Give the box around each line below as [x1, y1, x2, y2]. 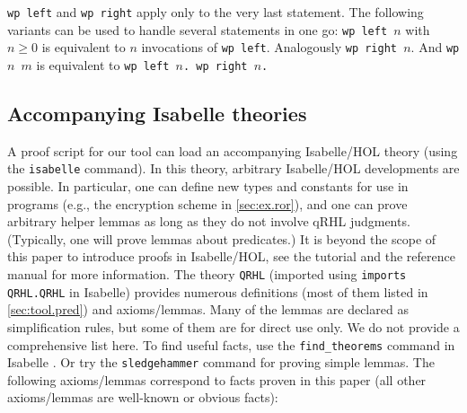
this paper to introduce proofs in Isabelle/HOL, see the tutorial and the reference [7, 247, 455, 266]
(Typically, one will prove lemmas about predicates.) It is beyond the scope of [7, 229, 436, 248]
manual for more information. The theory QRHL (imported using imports [7, 265, 407, 284]
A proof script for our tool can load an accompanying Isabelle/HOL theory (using [7, 141, 458, 160]
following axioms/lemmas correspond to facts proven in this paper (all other [7, 370, 427, 389]
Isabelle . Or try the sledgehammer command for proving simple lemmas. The [7, 353, 435, 372]
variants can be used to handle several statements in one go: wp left [7, 20, 388, 39]
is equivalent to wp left [36, 55, 170, 74]
